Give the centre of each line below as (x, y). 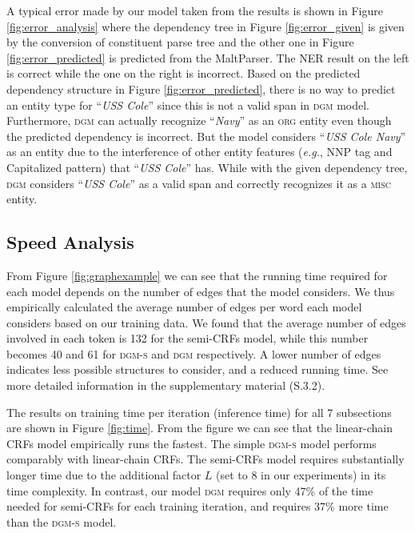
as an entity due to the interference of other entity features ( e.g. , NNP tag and (200, 152)
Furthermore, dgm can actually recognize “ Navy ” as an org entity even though (199, 120)
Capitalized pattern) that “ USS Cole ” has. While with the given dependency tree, (207, 167)
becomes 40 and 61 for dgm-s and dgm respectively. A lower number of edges (194, 353)
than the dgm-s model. (62, 521)
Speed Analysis (70, 242)
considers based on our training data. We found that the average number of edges (206, 322)
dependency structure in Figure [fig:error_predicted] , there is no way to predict (201, 88)
